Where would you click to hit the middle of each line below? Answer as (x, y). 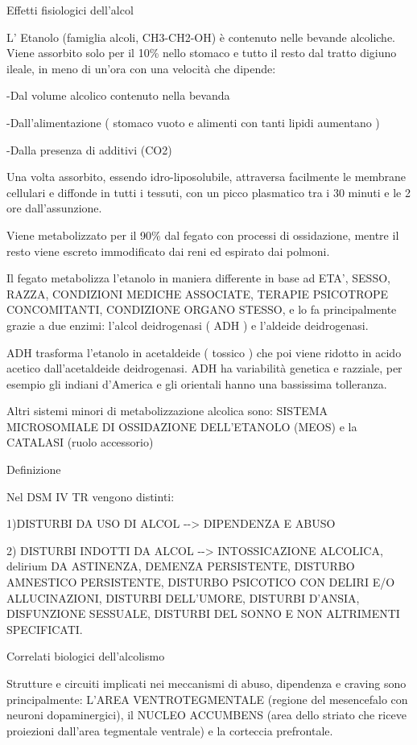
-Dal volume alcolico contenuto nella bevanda (118, 95)
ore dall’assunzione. (54, 208)
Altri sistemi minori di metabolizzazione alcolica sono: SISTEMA (167, 411)
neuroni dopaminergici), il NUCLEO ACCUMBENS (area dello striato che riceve (206, 715)
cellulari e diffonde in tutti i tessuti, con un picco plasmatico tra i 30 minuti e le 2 (208, 192)
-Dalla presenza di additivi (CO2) (89, 149)
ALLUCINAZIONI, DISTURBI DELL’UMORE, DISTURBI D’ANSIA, (183, 597)
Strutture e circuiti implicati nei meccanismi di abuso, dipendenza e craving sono (206, 683)
